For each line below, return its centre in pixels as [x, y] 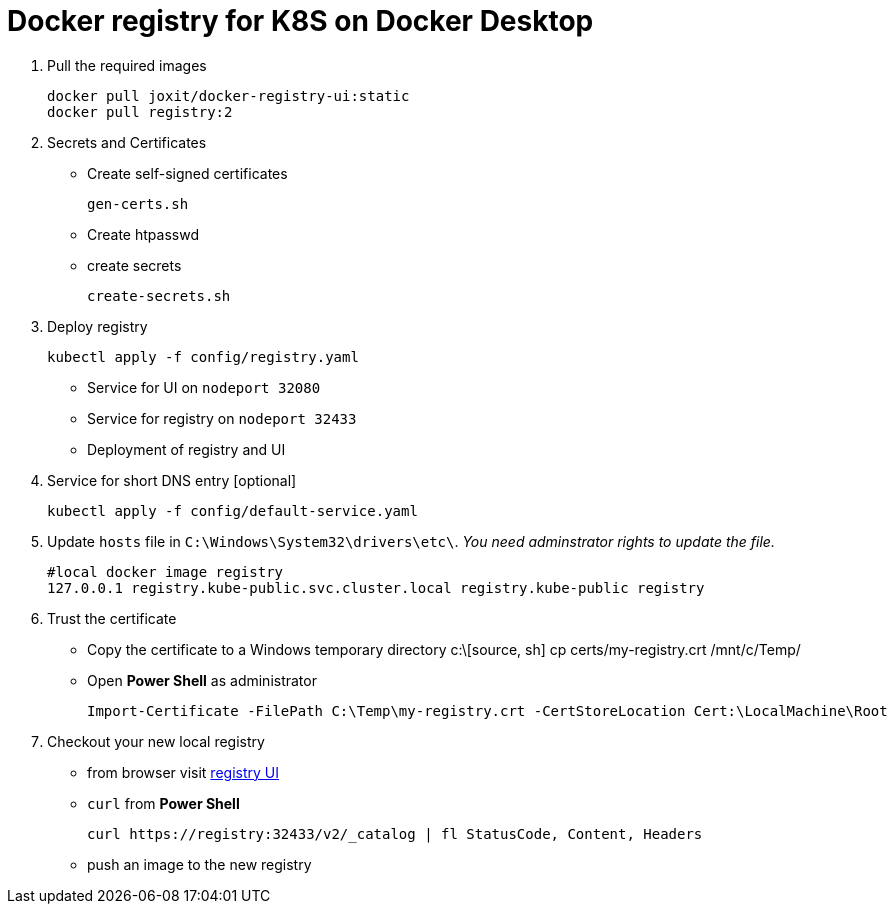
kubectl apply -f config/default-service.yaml [232, 510]
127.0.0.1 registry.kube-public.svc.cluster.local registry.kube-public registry [376, 587]
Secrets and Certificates [127, 142]
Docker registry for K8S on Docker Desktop [300, 21]
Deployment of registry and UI [186, 449]
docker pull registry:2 [140, 111]
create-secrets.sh [159, 295]
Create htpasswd [143, 234]
